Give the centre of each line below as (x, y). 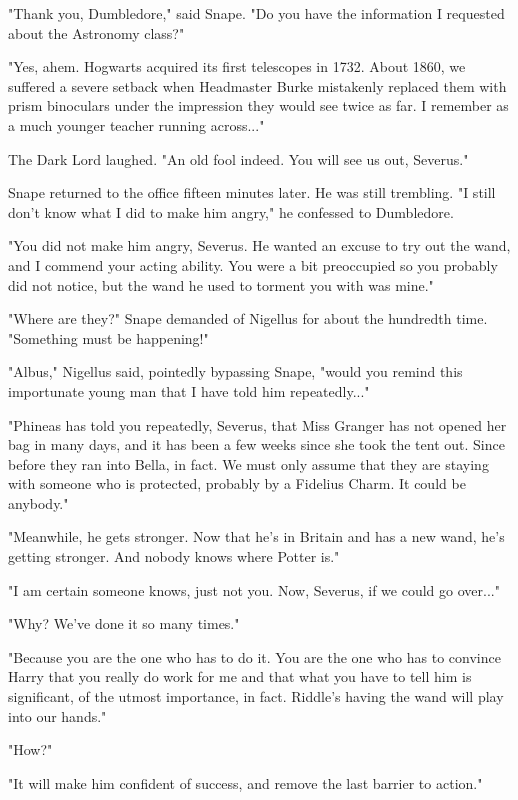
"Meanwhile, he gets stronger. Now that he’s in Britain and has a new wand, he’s (256, 536)
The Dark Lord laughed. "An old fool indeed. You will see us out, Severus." (238, 158)
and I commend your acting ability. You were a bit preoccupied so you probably (253, 264)
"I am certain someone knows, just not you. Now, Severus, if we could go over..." (254, 589)
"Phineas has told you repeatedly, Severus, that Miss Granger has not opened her (257, 424)
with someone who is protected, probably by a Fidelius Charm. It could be (237, 483)
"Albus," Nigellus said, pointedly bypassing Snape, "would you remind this (235, 371)
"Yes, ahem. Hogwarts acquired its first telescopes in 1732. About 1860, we (237, 66)
